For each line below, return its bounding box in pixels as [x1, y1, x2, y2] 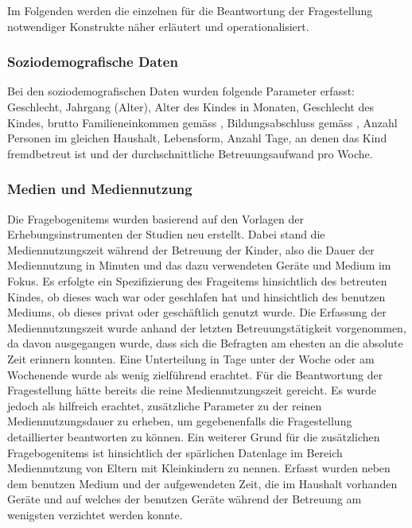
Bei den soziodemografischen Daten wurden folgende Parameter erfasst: [7, 83, 356, 99]
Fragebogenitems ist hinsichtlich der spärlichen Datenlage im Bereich [7, 444, 343, 460]
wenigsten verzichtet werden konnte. [7, 506, 183, 522]
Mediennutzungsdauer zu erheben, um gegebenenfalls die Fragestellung [7, 413, 352, 429]
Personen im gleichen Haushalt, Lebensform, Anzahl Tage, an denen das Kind [7, 130, 387, 146]
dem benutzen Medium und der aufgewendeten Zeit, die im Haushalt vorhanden [7, 475, 398, 491]
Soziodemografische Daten [7, 52, 178, 72]
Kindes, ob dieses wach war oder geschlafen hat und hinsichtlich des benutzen [7, 288, 386, 305]
